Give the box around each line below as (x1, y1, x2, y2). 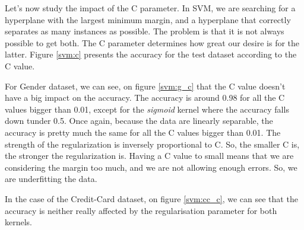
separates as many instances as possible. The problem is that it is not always (5, 25, 284, 37)
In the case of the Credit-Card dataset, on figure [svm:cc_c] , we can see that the (5, 192, 298, 205)
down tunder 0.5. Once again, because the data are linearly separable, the (5, 114, 273, 127)
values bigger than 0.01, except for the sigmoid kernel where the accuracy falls (5, 103, 289, 115)
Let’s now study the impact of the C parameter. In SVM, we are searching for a (5, 2, 296, 14)
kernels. (5, 216, 33, 228)
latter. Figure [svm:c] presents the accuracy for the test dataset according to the (5, 48, 297, 60)
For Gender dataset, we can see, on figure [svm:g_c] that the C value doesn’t (5, 79, 286, 92)
